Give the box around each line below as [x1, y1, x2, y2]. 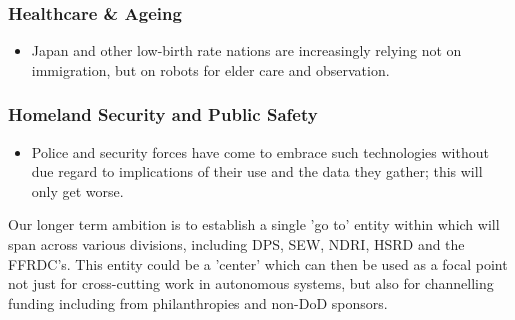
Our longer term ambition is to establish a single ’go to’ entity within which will [8, 214, 500, 235]
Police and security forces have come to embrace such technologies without [31, 141, 489, 162]
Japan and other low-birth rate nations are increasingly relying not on [31, 40, 462, 61]
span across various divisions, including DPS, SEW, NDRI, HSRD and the [8, 234, 465, 254]
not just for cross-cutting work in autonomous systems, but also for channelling [8, 273, 494, 294]
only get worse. [31, 180, 124, 201]
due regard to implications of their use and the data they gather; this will [31, 161, 483, 182]
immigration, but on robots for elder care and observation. [31, 59, 390, 80]
